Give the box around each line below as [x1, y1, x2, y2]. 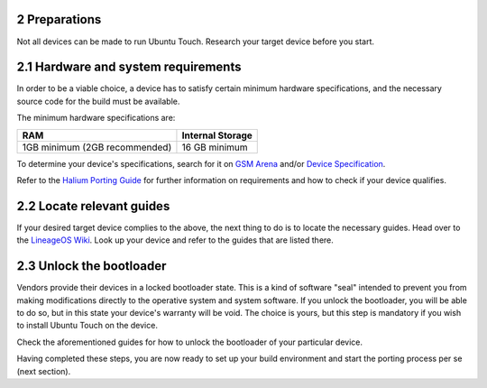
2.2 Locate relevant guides [16, 199, 170, 214]
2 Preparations [16, 12, 102, 27]
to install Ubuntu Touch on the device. [16, 320, 158, 331]
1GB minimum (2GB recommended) [22, 141, 172, 153]
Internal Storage [181, 129, 253, 142]
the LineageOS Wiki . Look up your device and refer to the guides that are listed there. [16, 235, 334, 245]
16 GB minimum [181, 141, 248, 153]
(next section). [16, 365, 71, 376]
